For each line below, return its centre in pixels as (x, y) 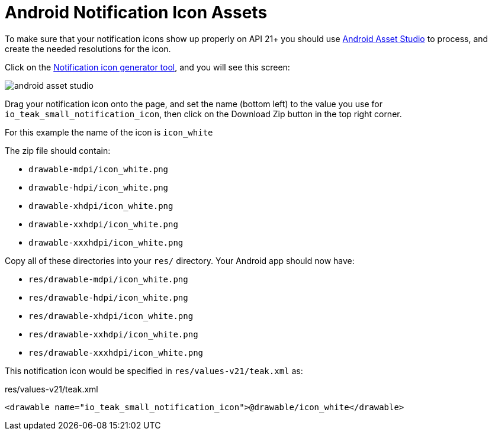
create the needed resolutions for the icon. (88, 49)
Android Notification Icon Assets (136, 12)
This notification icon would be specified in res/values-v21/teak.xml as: (154, 370)
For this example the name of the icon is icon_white (109, 132)
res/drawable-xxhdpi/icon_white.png (113, 334)
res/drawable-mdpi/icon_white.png (108, 279)
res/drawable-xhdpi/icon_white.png (111, 316)
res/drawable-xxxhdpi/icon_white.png (116, 352)
